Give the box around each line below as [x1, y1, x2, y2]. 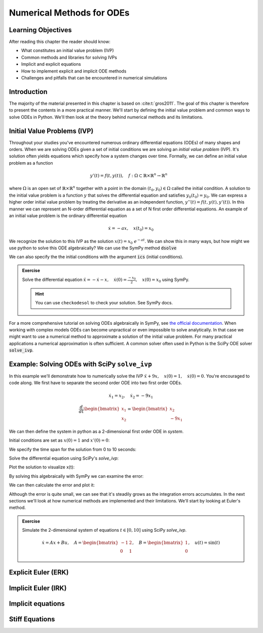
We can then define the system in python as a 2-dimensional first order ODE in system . [9, 428, 184, 434]
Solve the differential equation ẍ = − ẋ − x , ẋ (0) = [22, 277, 127, 282]
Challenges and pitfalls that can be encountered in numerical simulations [21, 75, 168, 81]
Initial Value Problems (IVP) [9, 127, 94, 135]
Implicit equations [9, 599, 65, 608]
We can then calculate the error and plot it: [9, 482, 95, 488]
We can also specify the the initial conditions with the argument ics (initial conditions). [9, 254, 184, 260]
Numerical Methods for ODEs [9, 7, 130, 18]
